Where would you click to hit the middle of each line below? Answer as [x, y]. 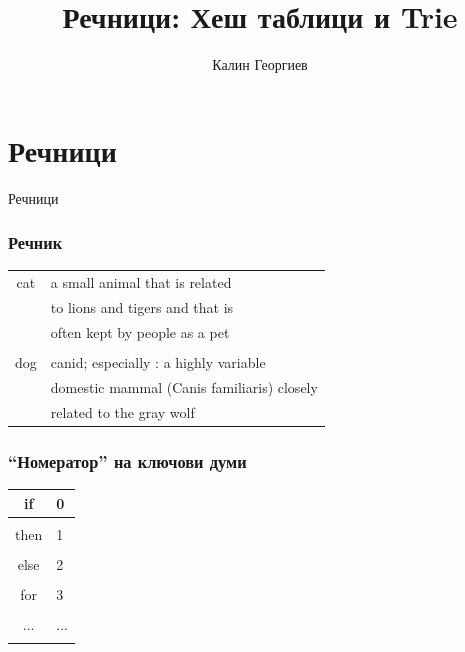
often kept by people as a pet [140, 331]
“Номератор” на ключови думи [127, 460]
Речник [35, 242]
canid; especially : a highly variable [158, 362]
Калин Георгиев [260, 64]
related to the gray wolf [122, 411]
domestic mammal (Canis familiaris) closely [184, 386]
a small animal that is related [141, 282]
